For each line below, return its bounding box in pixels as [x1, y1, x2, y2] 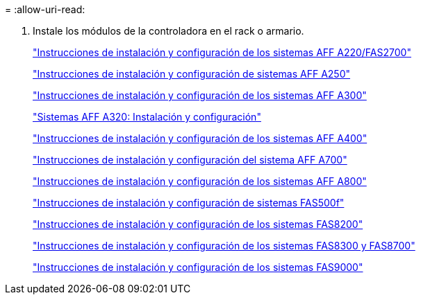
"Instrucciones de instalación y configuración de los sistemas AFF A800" [33, 175, 367, 187]
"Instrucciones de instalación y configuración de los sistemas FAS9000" [33, 261, 363, 273]
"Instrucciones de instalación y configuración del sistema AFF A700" [33, 154, 347, 166]
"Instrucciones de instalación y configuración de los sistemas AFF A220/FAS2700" [33, 46, 411, 58]
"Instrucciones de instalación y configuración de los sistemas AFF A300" [33, 89, 367, 101]
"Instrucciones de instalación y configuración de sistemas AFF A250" [33, 68, 351, 80]
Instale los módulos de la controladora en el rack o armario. [33, 25, 304, 37]
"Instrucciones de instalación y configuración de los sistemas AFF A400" [33, 132, 368, 144]
